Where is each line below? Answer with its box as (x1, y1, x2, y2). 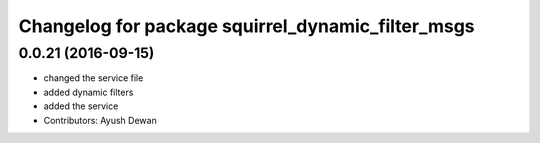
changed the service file (43, 72, 144, 84)
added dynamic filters (43, 86, 134, 98)
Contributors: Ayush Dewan (43, 114, 157, 126)
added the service (43, 100, 119, 112)
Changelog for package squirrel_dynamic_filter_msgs (18, 15, 475, 37)
